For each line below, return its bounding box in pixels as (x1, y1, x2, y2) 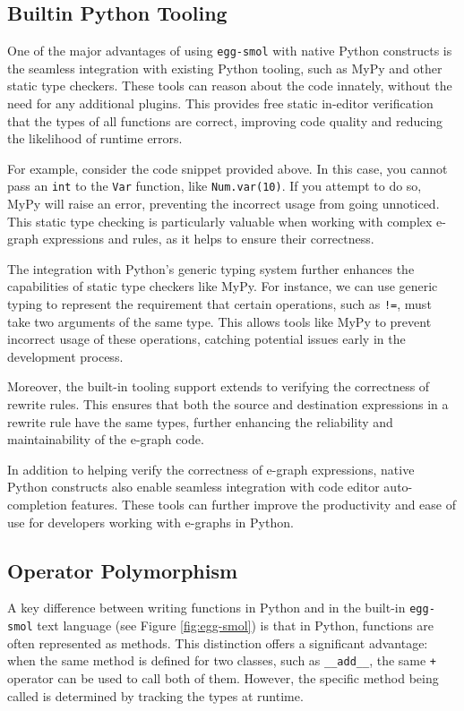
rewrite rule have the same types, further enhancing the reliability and (7, 412, 393, 431)
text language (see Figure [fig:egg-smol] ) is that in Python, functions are (37, 616, 434, 635)
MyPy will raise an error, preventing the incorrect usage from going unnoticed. (7, 194, 440, 213)
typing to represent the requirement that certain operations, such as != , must (7, 295, 432, 313)
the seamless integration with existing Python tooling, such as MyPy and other (7, 58, 443, 77)
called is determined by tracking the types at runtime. (7, 686, 304, 705)
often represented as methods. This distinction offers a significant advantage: (7, 633, 428, 652)
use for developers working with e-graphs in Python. (7, 512, 294, 531)
